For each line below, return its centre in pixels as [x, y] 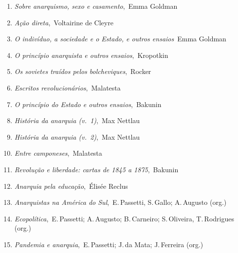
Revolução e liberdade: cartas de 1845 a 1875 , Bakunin [96, 169]
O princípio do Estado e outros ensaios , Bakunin [88, 104]
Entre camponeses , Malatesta [58, 153]
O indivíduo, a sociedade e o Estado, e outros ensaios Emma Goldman [120, 39]
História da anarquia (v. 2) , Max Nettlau [77, 136]
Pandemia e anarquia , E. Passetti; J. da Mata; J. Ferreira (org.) [109, 244]
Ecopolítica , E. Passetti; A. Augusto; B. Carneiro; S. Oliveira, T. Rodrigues [124, 218]
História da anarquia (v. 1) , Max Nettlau [77, 120]
